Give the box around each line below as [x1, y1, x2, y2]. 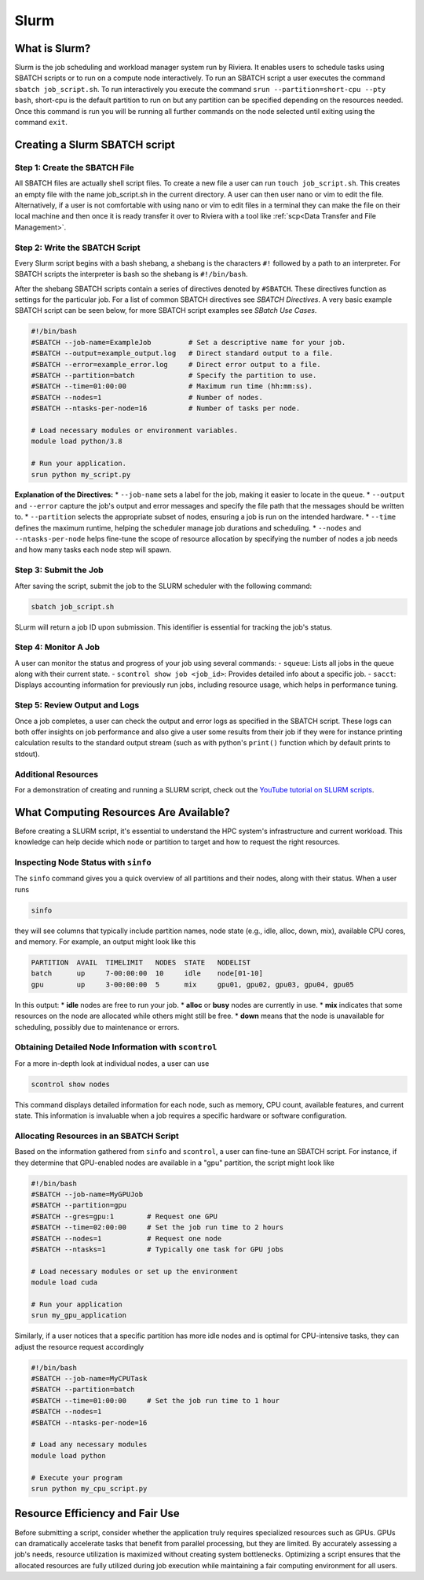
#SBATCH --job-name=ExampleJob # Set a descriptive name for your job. [31, 338, 346, 347]
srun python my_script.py [31, 470, 131, 479]
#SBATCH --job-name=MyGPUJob [31, 1190, 144, 1199]
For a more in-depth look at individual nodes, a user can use [14, 1058, 210, 1068]
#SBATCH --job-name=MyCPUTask [31, 1374, 148, 1383]
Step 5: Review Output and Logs [14, 700, 140, 711]
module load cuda [31, 1278, 98, 1287]
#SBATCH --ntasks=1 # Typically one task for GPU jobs [31, 1245, 284, 1254]
